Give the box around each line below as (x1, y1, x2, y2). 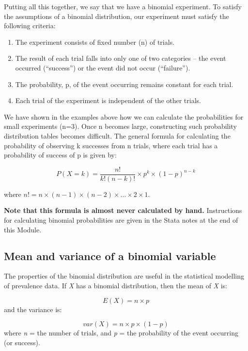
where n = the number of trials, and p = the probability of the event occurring (4, 328, 238, 338)
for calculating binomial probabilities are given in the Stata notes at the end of (4, 214, 238, 225)
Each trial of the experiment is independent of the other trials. (15, 95, 201, 105)
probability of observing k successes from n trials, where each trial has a (4, 140, 218, 150)
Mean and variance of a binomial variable (4, 248, 216, 263)
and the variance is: (4, 304, 62, 314)
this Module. (4, 224, 42, 234)
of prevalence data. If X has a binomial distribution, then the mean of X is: (4, 280, 227, 290)
